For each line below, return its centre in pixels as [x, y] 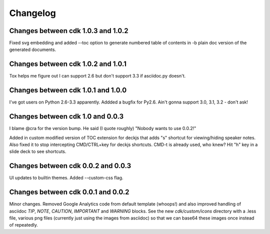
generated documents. [33, 49]
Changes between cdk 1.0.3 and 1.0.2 [69, 31]
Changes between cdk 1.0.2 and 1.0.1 [68, 64]
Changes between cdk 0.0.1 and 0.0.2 [69, 192]
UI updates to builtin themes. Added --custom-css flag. [66, 178]
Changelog [32, 13]
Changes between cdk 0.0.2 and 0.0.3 [70, 166]
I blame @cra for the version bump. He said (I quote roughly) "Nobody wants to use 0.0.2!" [103, 128]
